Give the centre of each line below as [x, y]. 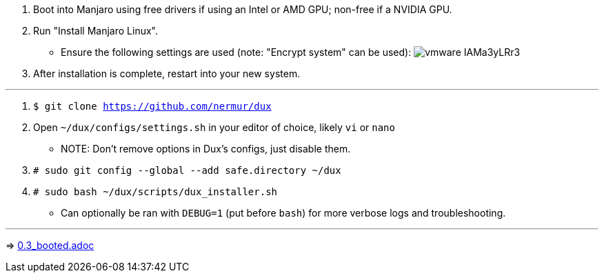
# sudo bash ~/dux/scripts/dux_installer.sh [155, 192]
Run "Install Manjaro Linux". [95, 31]
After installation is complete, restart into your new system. [167, 73]
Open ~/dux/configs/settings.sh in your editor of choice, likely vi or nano [214, 127]
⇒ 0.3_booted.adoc [50, 245]
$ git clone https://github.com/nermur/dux [152, 106]
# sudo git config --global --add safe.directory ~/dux [187, 170]
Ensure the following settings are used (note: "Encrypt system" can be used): [236, 52]
